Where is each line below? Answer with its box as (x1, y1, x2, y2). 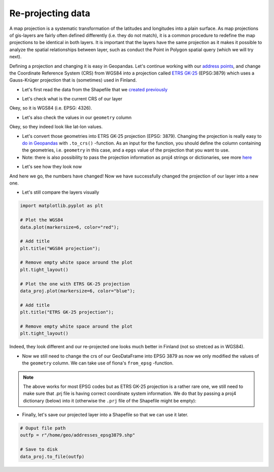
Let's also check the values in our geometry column (22, 114, 132, 120)
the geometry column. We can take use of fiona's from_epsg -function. (22, 360, 174, 366)
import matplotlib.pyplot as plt (20, 203, 104, 209)
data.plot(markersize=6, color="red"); (20, 224, 119, 230)
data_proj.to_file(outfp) (20, 454, 85, 459)
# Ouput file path (20, 425, 66, 431)
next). (9, 54, 22, 60)
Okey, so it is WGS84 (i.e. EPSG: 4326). (9, 105, 92, 111)
